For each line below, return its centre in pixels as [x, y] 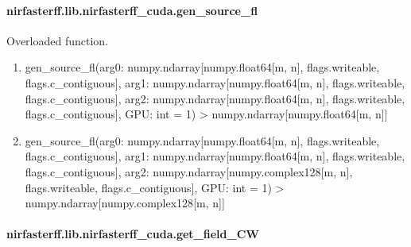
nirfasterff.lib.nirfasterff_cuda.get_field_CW [133, 234]
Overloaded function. [58, 40]
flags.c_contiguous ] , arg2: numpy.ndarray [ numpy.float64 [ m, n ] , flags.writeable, [215, 98]
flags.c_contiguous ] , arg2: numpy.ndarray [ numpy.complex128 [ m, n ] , [189, 171]
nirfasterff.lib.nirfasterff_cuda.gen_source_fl [132, 10]
